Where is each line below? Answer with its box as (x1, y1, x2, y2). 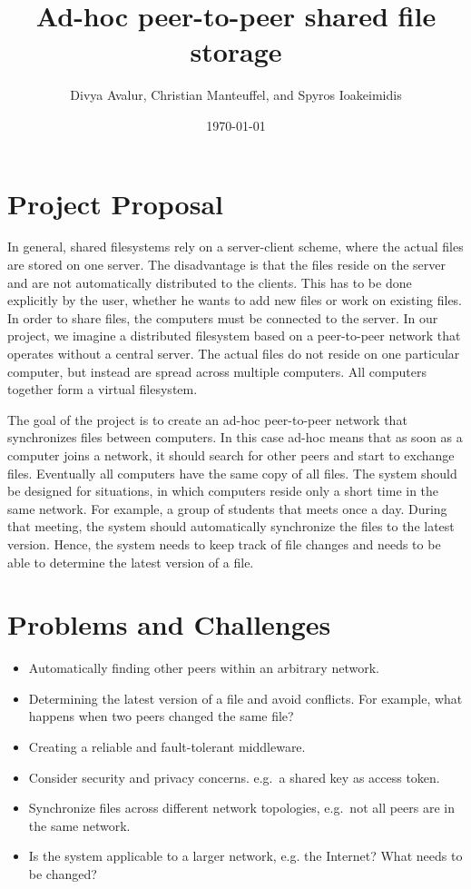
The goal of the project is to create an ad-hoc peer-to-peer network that (7, 410, 407, 429)
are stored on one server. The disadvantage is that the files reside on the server (7, 255, 446, 274)
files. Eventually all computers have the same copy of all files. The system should (7, 463, 457, 482)
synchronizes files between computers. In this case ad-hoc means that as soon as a (7, 428, 463, 447)
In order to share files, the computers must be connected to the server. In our (7, 308, 438, 327)
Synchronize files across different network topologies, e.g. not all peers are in (28, 798, 456, 817)
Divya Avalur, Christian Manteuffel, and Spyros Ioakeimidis (70, 85, 402, 104)
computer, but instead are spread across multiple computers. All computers (7, 361, 427, 380)
